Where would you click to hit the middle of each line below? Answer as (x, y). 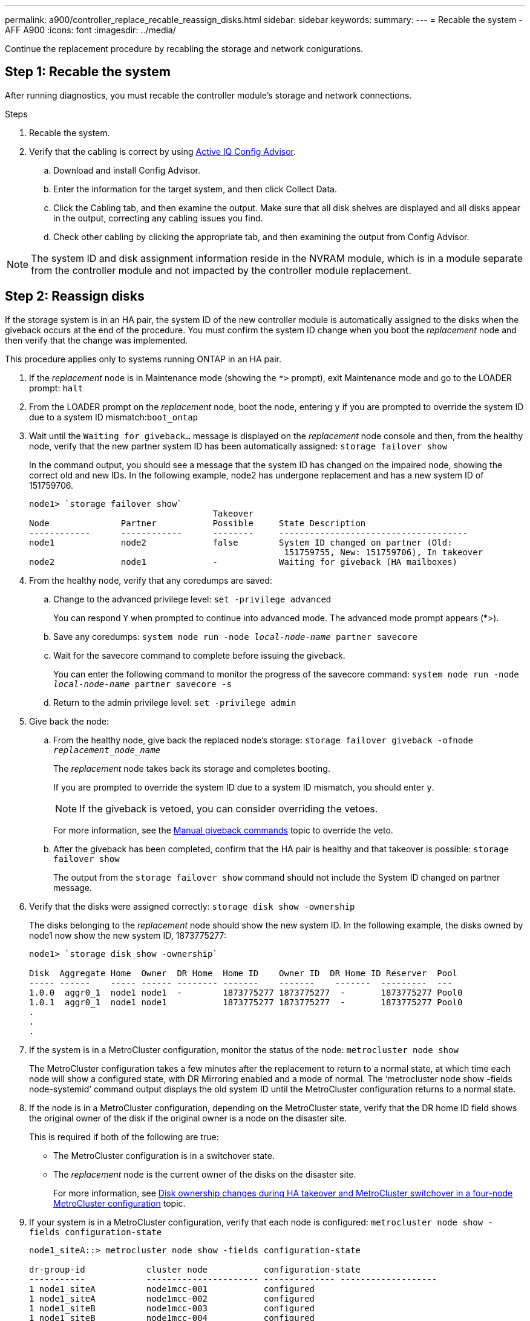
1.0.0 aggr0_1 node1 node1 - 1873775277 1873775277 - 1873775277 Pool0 (246, 992)
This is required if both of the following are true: (124, 1137)
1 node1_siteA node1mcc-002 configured (172, 1298)
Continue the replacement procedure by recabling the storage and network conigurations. (184, 49)
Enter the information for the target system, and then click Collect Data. (195, 189)
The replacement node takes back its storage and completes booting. (192, 768)
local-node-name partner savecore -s (143, 684)
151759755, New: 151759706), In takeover (384, 552)
